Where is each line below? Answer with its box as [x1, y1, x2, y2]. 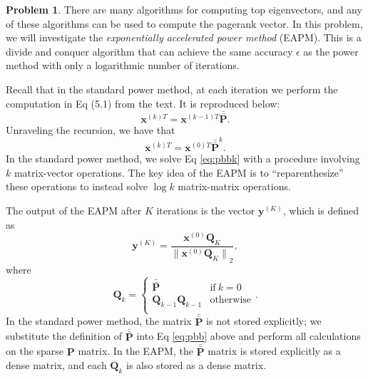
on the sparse [6, 343, 64, 358]
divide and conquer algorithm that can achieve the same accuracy [6, 43, 293, 58]
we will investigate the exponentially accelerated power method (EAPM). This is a [6, 30, 362, 45]
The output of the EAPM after [6, 202, 142, 217]
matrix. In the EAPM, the [78, 343, 193, 358]
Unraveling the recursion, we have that [6, 122, 175, 137]
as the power [303, 43, 359, 58]
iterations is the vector [156, 202, 255, 217]
